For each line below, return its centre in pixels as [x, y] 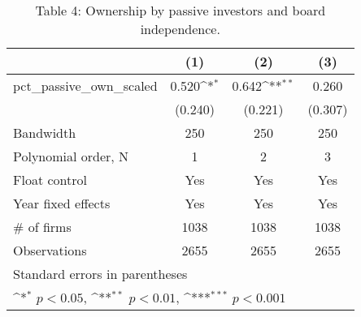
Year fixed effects [62, 203]
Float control [50, 180]
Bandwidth [45, 133]
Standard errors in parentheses [100, 274]
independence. [180, 29]
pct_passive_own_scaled [85, 86]
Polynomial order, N [71, 156]
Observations [50, 250]
